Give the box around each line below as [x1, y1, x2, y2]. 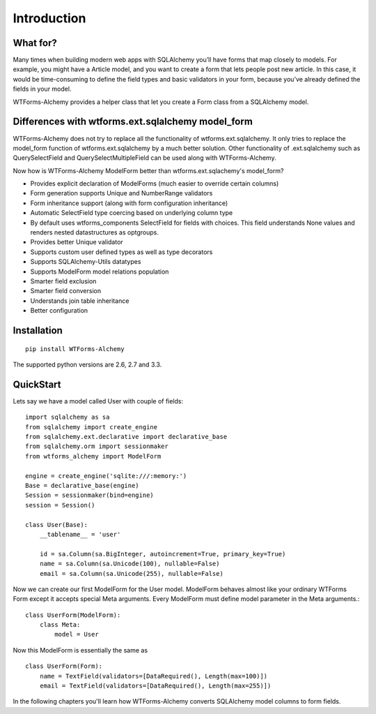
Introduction [13, 10, 86, 26]
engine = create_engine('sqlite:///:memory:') [25, 472, 187, 479]
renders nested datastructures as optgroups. [30, 228, 159, 237]
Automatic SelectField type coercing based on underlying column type [30, 209, 233, 217]
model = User [54, 630, 99, 639]
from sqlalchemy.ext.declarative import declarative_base [25, 433, 228, 441]
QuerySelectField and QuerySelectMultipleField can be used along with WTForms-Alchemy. [13, 154, 276, 162]
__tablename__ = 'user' [39, 530, 121, 538]
